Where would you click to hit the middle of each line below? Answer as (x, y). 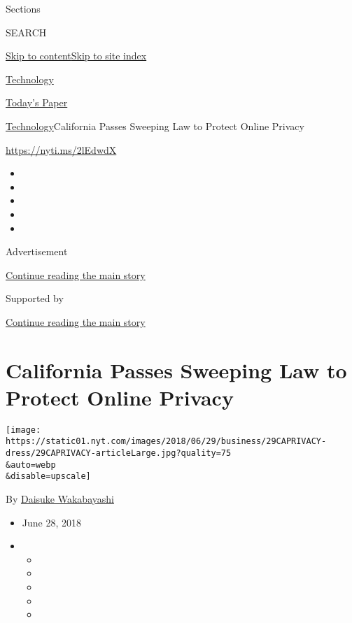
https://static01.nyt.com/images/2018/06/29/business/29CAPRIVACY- (166, 442)
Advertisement (37, 251)
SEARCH (26, 32)
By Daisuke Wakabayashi (60, 499)
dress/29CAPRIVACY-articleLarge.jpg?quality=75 (119, 453)
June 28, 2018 (51, 522)
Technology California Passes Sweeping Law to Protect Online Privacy (155, 126)
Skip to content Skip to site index (76, 56)
